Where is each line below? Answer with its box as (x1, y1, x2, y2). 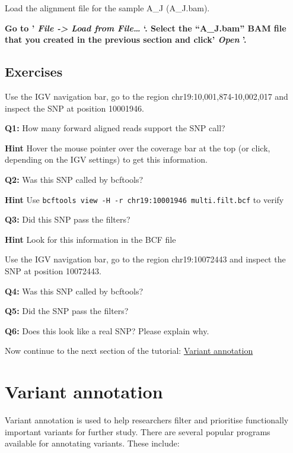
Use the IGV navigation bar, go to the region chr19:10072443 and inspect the (5, 253, 286, 265)
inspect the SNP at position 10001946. (5, 102, 144, 114)
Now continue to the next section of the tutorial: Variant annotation (5, 344, 253, 357)
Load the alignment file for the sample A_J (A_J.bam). (5, 2, 210, 14)
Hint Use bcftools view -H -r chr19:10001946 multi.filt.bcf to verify (5, 193, 284, 205)
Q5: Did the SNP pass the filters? (5, 305, 129, 317)
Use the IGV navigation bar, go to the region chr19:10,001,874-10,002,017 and (5, 90, 288, 102)
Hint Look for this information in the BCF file (5, 233, 176, 245)
